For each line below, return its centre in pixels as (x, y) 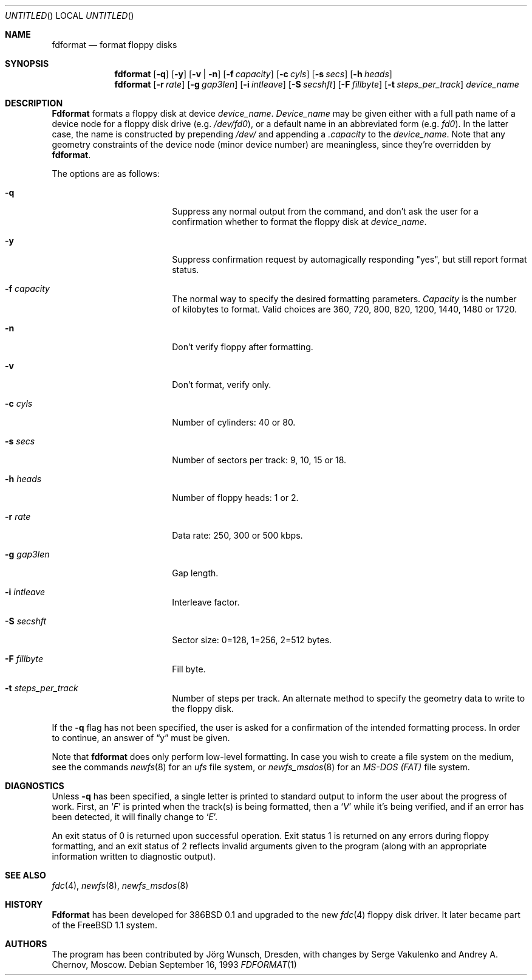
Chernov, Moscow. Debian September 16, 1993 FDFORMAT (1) (174, 964)
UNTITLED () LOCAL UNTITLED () (70, 16)
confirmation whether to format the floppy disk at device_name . (299, 222)
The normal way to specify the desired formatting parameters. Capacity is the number (344, 299)
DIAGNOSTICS (35, 786)
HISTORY (24, 904)
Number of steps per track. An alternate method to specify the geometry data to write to (349, 698)
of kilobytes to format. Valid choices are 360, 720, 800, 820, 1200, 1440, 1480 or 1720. (345, 309)
